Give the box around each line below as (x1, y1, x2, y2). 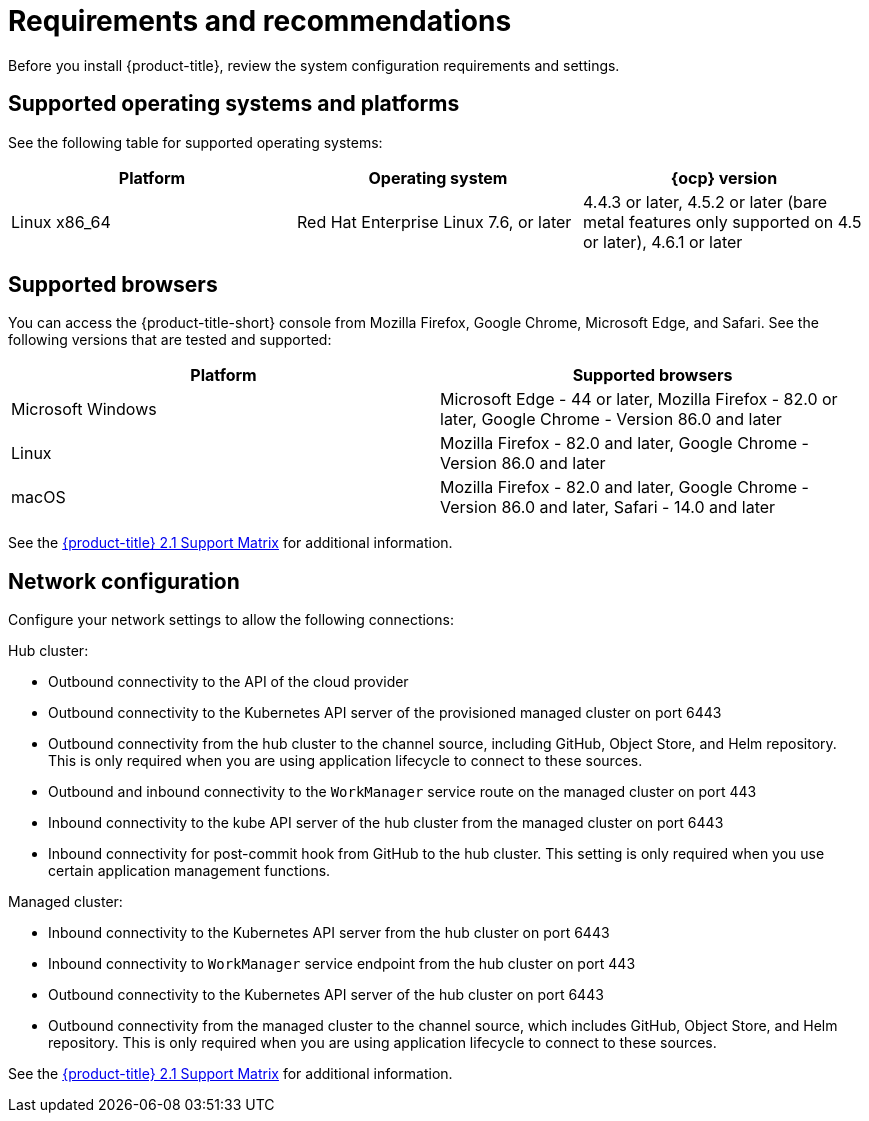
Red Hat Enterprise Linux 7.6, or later (296, 211, 572, 232)
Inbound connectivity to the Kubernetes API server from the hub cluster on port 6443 (48, 924, 610, 942)
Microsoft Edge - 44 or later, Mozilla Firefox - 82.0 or (440, 389, 838, 410)
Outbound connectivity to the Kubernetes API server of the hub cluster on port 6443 (48, 986, 604, 1004)
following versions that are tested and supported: (8, 331, 332, 349)
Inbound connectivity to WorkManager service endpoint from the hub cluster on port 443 (48, 955, 636, 973)
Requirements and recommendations (8, 4, 512, 38)
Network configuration (8, 568, 240, 594)
